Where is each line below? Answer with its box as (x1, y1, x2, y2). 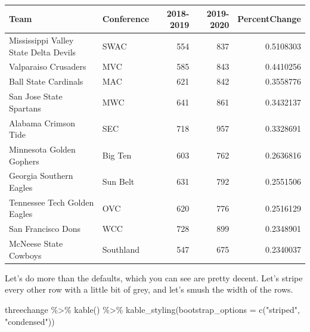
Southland (102, 243, 140, 255)
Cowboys (9, 249, 42, 261)
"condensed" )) (5, 315, 55, 327)
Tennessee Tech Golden (9, 196, 94, 208)
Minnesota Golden (9, 142, 76, 155)
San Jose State (9, 90, 63, 103)
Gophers (9, 154, 39, 167)
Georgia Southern (9, 169, 73, 182)
